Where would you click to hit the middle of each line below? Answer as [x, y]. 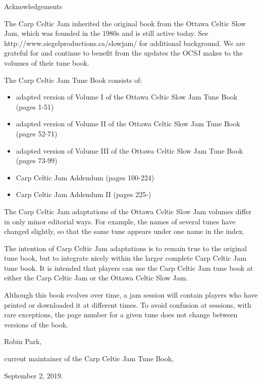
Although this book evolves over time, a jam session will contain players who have [131, 295]
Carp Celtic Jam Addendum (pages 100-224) [85, 177]
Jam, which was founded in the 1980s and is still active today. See [106, 33]
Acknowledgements [33, 6]
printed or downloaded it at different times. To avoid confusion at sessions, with [128, 304]
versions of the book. [36, 324]
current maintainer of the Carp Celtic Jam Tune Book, [89, 358]
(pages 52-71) [37, 133]
